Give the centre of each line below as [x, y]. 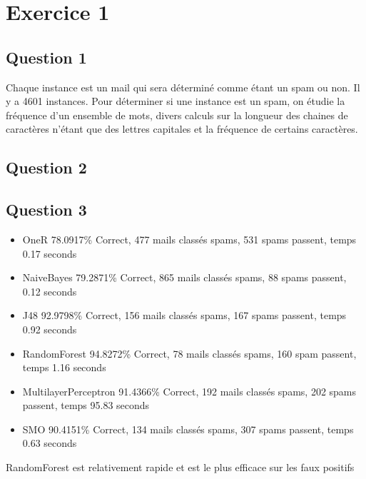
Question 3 [46, 210]
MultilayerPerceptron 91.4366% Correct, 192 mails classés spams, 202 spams [189, 391]
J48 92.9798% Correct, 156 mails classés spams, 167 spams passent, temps [184, 315]
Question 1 [46, 57]
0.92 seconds [50, 329]
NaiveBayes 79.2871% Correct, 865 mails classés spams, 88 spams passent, [184, 277]
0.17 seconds [50, 253]
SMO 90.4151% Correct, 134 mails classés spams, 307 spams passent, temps [188, 429]
